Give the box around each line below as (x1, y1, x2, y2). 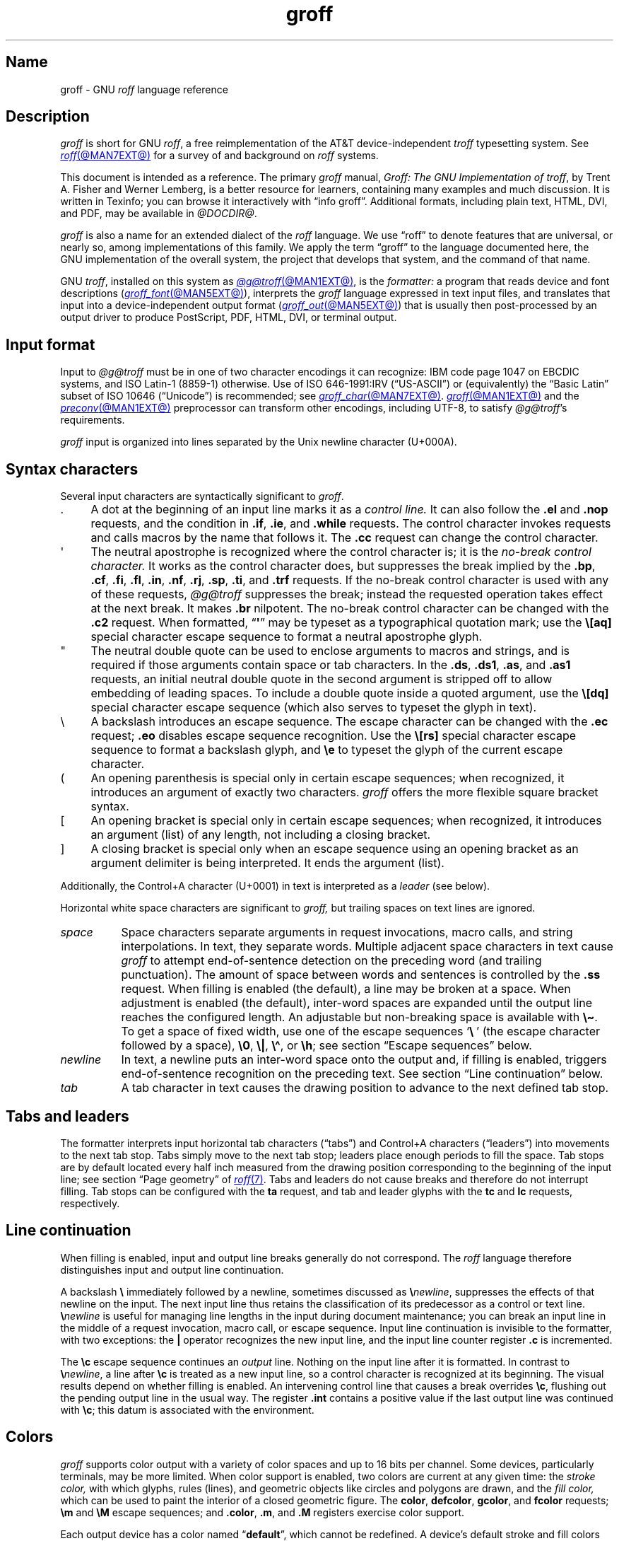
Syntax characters (6, 460, 138, 478)
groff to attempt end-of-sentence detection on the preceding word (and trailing (121, 953, 542, 968)
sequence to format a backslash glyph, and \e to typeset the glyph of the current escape (90, 743, 563, 757)
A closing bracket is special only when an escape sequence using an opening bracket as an (90, 842, 579, 856)
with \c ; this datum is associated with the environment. (60, 1403, 314, 1416)
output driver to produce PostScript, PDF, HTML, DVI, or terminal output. (60, 311, 397, 324)
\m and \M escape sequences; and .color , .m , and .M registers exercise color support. (60, 1506, 465, 1518)
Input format (6, 335, 95, 354)
